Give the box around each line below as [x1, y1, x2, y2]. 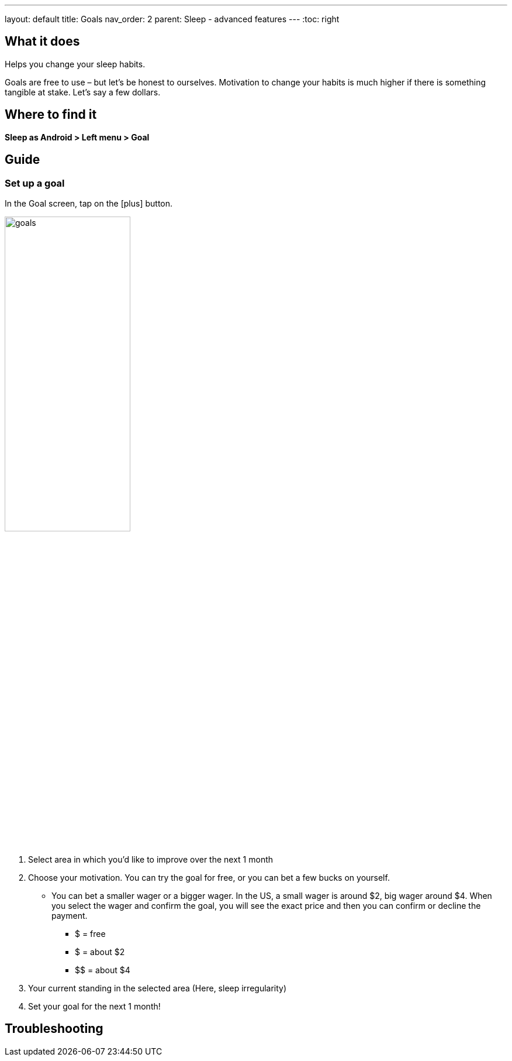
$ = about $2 [75, 946, 125, 957]
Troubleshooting [5, 1021, 103, 1036]
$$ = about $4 [75, 964, 130, 975]
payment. [51, 910, 88, 921]
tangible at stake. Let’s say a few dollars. [5, 87, 161, 97]
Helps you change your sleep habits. [5, 59, 146, 69]
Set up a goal [5, 177, 65, 189]
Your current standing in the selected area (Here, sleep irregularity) [28, 983, 287, 993]
